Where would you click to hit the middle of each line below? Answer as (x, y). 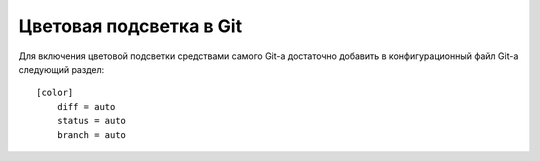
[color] (55, 93)
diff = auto (86, 106)
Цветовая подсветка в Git (130, 26)
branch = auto (91, 134)
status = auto (91, 121)
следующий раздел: (61, 69)
